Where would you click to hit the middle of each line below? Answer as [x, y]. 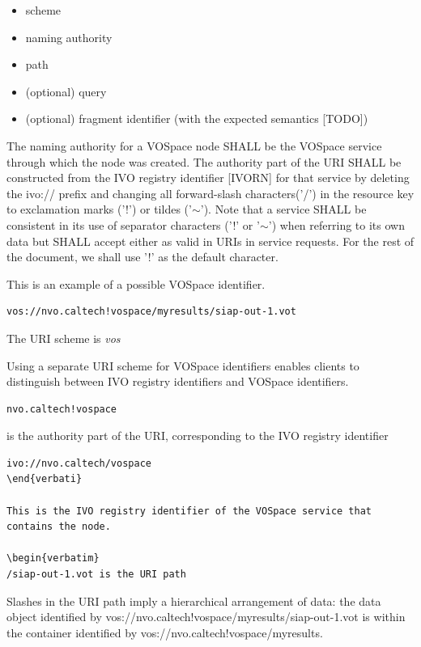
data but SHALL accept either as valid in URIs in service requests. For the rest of [210, 241]
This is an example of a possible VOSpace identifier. [136, 283]
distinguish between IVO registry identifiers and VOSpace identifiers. [178, 381]
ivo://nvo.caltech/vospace [79, 463]
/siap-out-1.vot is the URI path [96, 575]
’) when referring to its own [336, 224]
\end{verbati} [45, 479]
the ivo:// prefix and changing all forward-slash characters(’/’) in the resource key [210, 193]
